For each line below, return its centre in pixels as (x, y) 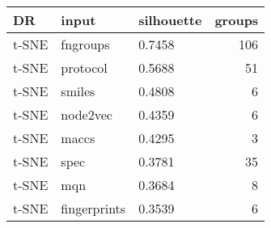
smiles (78, 91)
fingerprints (93, 208)
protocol (84, 68)
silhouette (170, 20)
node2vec (87, 114)
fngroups (85, 44)
